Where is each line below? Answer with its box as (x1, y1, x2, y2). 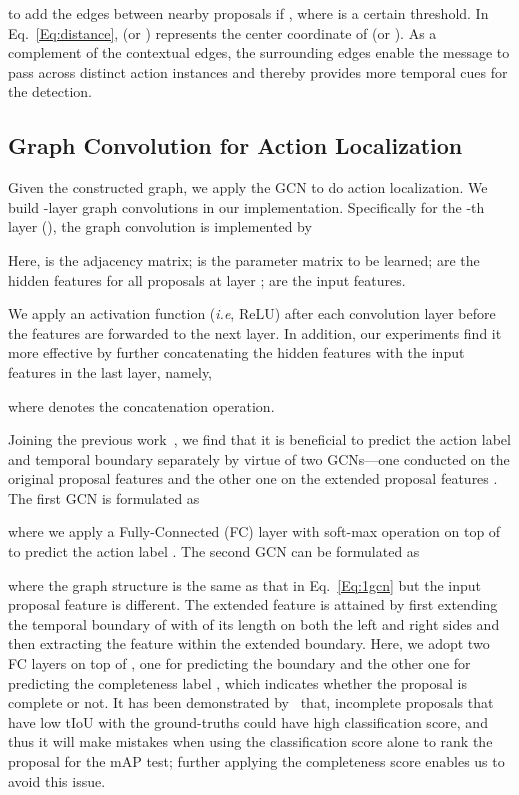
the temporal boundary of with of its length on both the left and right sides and (8, 613, 500, 634)
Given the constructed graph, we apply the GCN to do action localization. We (8, 177, 488, 198)
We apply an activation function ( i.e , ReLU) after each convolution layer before (8, 303, 496, 324)
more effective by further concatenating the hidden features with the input (8, 342, 465, 363)
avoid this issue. (8, 770, 106, 791)
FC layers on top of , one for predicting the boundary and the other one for (8, 653, 471, 674)
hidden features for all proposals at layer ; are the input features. (8, 269, 406, 290)
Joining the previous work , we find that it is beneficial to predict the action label (8, 429, 511, 450)
